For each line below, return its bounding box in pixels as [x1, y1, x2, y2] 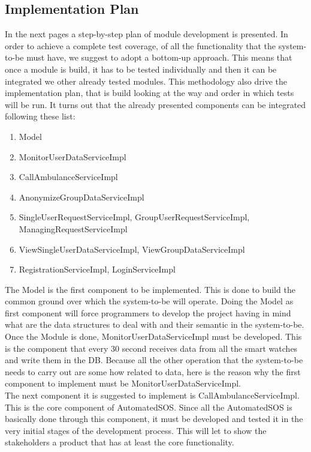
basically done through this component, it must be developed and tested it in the [5, 412, 303, 425]
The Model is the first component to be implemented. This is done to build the [5, 283, 295, 295]
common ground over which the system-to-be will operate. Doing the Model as [5, 295, 294, 307]
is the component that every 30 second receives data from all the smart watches [5, 342, 298, 354]
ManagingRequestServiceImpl [19, 222, 128, 235]
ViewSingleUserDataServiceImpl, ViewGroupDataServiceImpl [19, 243, 245, 255]
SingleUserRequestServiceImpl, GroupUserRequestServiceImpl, [19, 211, 250, 223]
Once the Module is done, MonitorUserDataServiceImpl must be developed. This [5, 330, 302, 343]
